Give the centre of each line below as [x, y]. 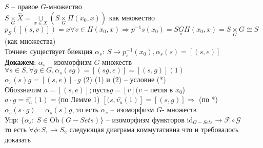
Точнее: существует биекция [49, 51]
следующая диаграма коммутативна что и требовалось [154, 129]
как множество [132, 17]
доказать [18, 140]
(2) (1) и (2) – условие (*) [125, 79]
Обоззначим [23, 89]
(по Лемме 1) [79, 99]
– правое [25, 6]
